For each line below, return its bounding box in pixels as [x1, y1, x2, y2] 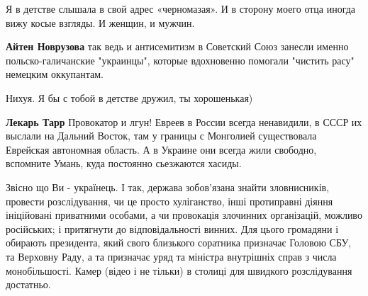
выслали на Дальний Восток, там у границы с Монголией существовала [6, 128, 317, 143]
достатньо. [6, 277, 51, 292]
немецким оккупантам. [6, 67, 104, 81]
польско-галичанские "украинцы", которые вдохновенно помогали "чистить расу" [6, 52, 355, 67]
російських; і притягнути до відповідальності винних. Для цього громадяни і [6, 221, 339, 236]
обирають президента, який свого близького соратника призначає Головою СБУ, [6, 235, 352, 250]
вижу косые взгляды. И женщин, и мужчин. [6, 15, 195, 30]
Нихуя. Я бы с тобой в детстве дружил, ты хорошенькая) [6, 90, 253, 105]
